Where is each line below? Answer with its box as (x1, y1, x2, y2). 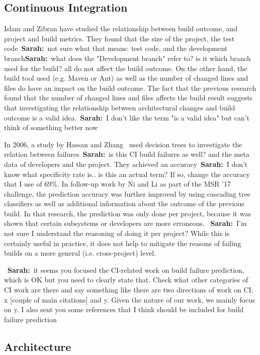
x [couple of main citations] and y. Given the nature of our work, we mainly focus (4, 294, 255, 305)
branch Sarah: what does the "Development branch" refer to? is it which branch (4, 52, 251, 63)
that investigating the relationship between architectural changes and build (4, 102, 235, 112)
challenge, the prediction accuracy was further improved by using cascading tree (4, 188, 251, 199)
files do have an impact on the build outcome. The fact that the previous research (4, 82, 256, 93)
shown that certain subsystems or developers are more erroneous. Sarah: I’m (4, 218, 247, 228)
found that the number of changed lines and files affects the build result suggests (4, 92, 253, 103)
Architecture (4, 338, 71, 354)
